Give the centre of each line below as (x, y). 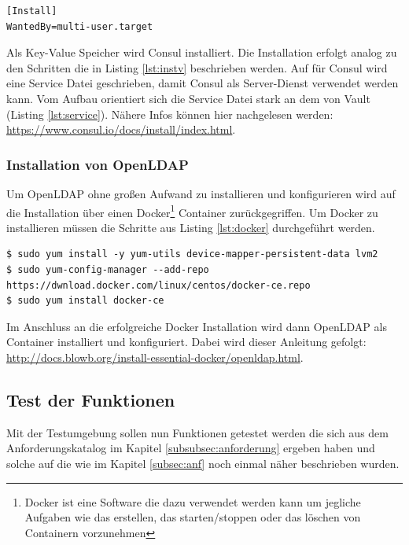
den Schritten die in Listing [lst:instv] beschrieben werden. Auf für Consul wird (197, 67)
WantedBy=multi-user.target (80, 26)
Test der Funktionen (91, 399)
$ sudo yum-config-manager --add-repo (108, 270)
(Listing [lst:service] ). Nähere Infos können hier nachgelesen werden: (170, 114)
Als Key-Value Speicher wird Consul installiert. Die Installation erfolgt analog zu (202, 52)
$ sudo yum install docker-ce (85, 301)
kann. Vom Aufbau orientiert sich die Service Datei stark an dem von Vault (188, 98)
